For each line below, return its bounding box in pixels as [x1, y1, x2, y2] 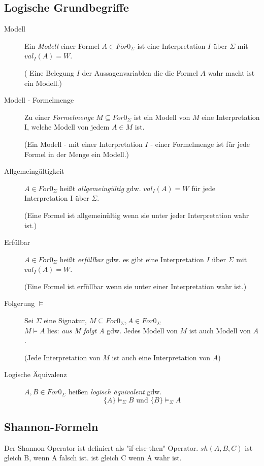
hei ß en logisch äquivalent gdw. [68, 386, 162, 397]
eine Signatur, [44, 315, 87, 326]
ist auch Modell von [189, 325, 251, 335]
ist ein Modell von [134, 111, 190, 122]
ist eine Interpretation [137, 40, 206, 51]
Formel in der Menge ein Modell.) [24, 148, 129, 159]
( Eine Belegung [24, 67, 74, 78]
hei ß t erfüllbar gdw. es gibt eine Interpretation [59, 254, 204, 264]
